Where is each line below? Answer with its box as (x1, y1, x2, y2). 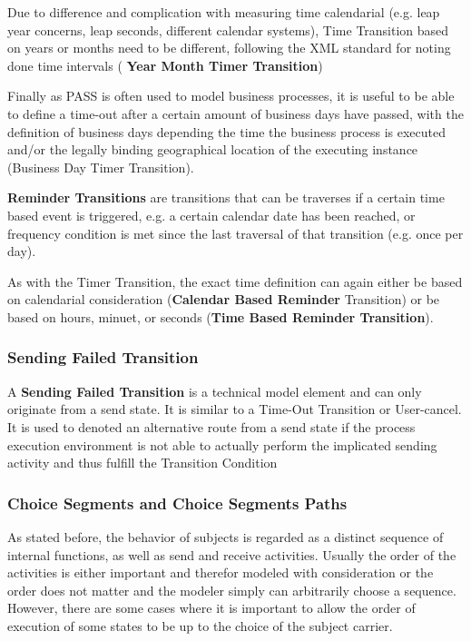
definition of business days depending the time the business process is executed (7, 122, 446, 141)
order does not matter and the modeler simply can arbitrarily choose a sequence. (7, 580, 456, 599)
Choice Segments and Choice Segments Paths (7, 491, 348, 514)
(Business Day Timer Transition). (7, 157, 194, 176)
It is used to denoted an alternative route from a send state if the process (7, 417, 416, 436)
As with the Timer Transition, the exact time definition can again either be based (7, 271, 463, 291)
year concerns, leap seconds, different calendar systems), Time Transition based (7, 20, 449, 39)
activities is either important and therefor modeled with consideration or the (7, 563, 434, 582)
